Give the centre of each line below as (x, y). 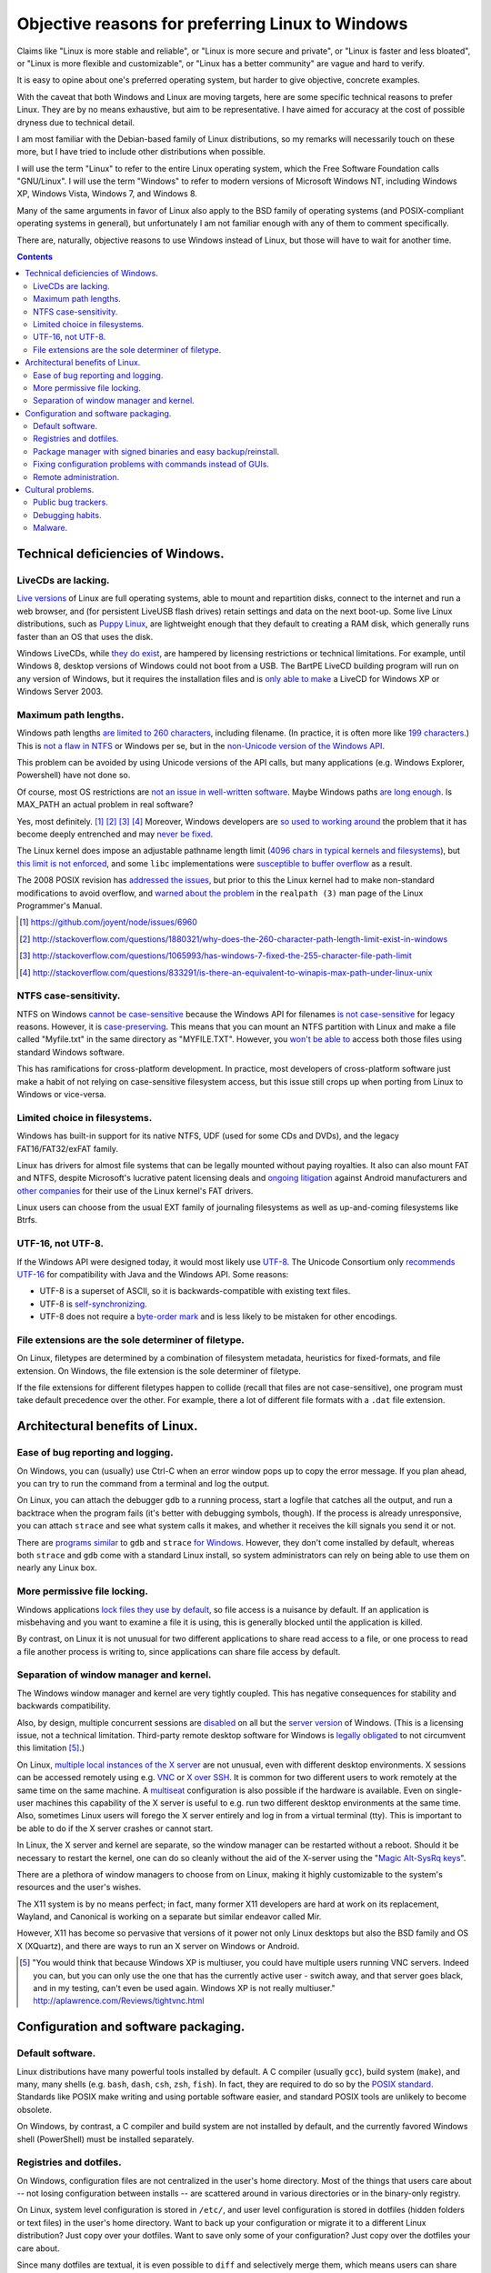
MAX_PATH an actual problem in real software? (105, 805)
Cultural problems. (60, 490)
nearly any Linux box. (57, 1567)
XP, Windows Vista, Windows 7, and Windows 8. (107, 194)
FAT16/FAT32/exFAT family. (67, 1148)
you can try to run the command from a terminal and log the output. (143, 1484)
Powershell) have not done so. (74, 775)
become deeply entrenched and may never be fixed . (115, 834)
